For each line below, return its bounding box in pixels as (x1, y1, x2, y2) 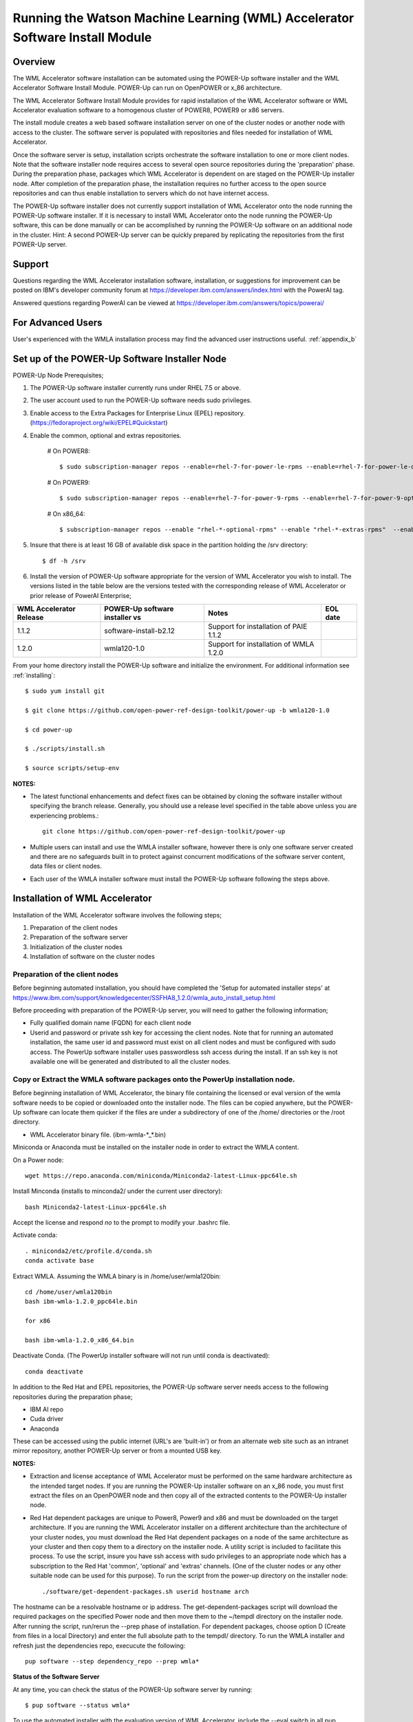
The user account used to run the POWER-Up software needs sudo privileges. (30, 396, 252, 404)
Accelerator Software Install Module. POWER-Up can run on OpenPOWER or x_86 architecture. (12, 83, 282, 92)
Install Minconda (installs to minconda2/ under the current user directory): (12, 1187, 223, 1195)
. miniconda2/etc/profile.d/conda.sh (25, 1247, 153, 1255)
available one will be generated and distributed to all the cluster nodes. (30, 1057, 231, 1066)
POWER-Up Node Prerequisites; (12, 371, 104, 379)
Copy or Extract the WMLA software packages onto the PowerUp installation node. (12, 1075, 295, 1084)
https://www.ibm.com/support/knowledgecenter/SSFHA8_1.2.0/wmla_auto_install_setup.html (12, 993, 275, 1002)
